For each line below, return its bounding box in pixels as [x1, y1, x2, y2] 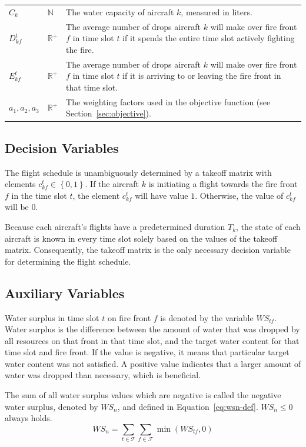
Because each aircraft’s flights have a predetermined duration [5, 220, 225, 232]
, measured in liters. [181, 5, 252, 18]
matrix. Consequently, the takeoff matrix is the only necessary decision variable [5, 243, 291, 256]
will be [5, 201, 29, 213]
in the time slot [11, 189, 67, 201]
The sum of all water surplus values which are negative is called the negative [5, 389, 281, 401]
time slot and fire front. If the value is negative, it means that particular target [5, 346, 290, 358]
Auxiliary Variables [5, 283, 125, 302]
